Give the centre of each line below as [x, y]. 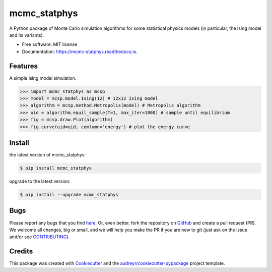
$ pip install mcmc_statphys [56, 168]
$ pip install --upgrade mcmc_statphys [69, 195]
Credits [21, 252]
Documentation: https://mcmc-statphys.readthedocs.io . [80, 51]
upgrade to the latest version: [40, 181]
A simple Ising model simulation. [43, 78]
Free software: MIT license [50, 44]
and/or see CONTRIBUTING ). [40, 237]
